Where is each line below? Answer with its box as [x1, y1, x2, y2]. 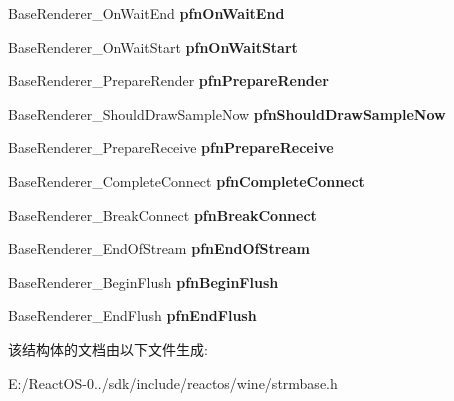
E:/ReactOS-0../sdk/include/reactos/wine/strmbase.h [8, 372, 338, 393]
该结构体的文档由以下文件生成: [8, 338, 208, 359]
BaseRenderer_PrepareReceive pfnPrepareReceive [8, 137, 334, 158]
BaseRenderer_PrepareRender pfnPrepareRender [8, 70, 329, 91]
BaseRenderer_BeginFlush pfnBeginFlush [8, 271, 279, 292]
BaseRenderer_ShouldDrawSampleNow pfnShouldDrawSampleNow [8, 103, 446, 124]
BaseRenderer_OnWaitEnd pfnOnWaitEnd [8, 3, 285, 23]
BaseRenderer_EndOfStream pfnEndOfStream [8, 238, 310, 259]
